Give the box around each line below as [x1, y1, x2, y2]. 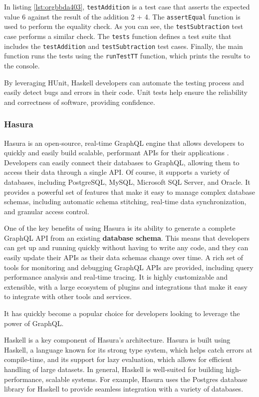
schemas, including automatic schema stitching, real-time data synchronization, [4, 196, 247, 207]
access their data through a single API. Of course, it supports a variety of [4, 167, 230, 177]
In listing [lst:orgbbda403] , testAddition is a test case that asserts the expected [4, 1, 250, 11]
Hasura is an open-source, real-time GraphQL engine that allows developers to [4, 137, 244, 148]
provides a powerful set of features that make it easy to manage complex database [4, 186, 255, 197]
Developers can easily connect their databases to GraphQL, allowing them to [4, 157, 240, 167]
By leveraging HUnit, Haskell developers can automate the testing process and [4, 77, 244, 87]
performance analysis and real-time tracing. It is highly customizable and [4, 272, 228, 282]
